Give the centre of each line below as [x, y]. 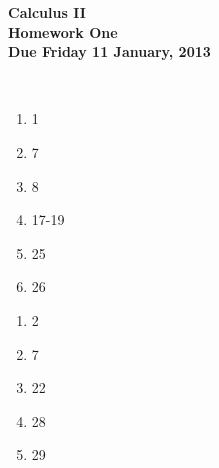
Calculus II [47, 12]
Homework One [63, 31]
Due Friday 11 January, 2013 [109, 51]
